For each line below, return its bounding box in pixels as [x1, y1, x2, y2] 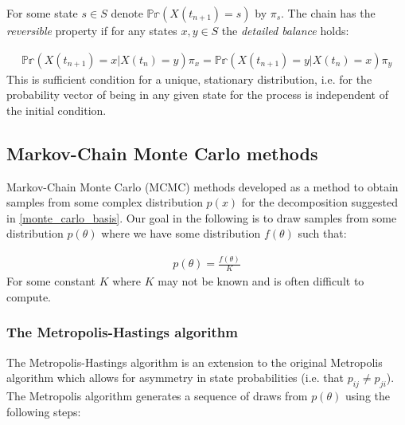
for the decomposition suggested [241, 194, 399, 211]
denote [111, 5, 143, 21]
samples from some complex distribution [6, 194, 203, 211]
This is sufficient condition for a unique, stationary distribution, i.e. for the [6, 70, 372, 87]
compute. [6, 288, 51, 305]
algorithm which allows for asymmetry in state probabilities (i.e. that [6, 369, 344, 386]
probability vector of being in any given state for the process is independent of [6, 86, 388, 103]
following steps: [6, 403, 81, 419]
